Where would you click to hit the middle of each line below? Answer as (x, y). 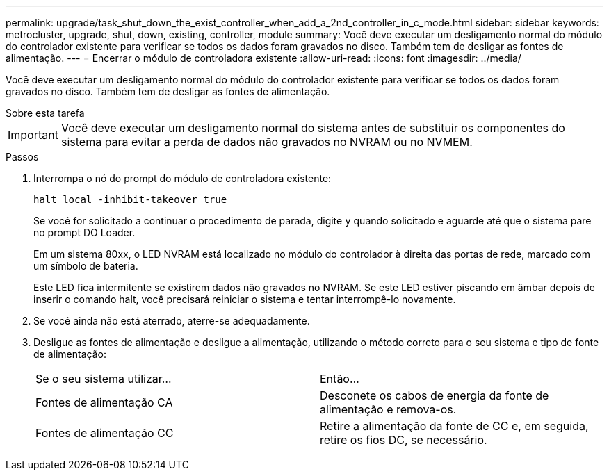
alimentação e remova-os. (388, 409)
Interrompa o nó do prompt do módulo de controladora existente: (182, 178)
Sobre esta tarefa (45, 113)
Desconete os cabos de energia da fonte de (435, 395)
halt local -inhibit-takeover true (130, 199)
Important (33, 135)
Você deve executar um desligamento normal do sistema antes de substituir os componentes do (313, 128)
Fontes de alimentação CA (104, 402)
